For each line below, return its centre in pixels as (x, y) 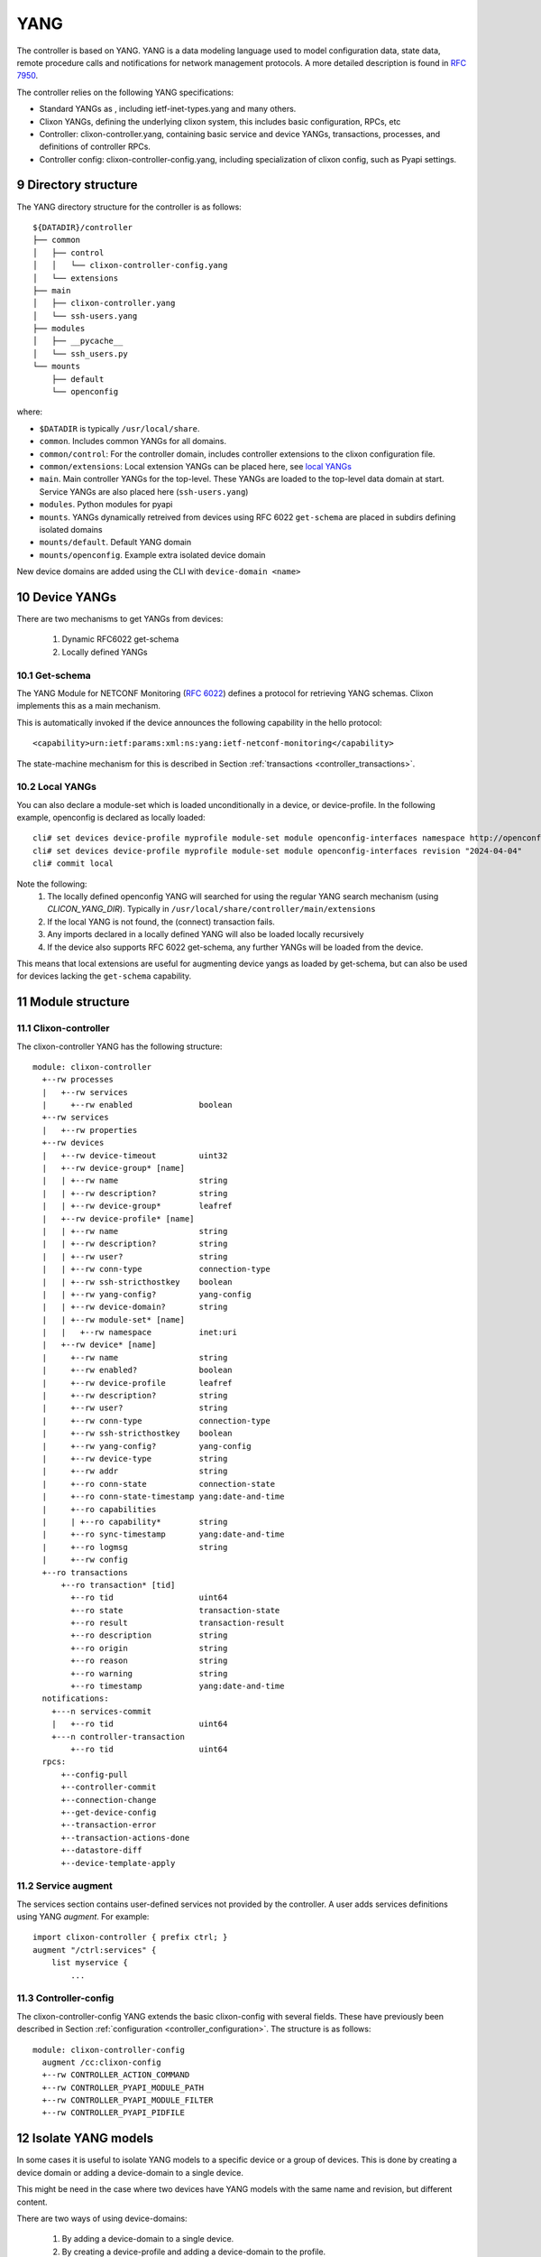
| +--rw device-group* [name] (113, 1168)
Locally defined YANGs (105, 652)
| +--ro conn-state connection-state (158, 1484)
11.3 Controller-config (65, 1998)
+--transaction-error (109, 1825)
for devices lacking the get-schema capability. (104, 976)
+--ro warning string (149, 1673)
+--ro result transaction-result (178, 1623)
